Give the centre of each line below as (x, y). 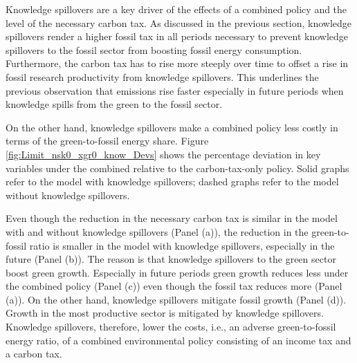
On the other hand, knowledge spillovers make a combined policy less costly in (172, 127)
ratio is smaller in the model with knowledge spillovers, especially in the (182, 245)
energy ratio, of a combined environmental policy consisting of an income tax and (178, 340)
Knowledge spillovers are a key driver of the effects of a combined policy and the (176, 9)
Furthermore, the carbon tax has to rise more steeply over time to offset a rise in (177, 63)
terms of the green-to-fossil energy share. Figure (107, 141)
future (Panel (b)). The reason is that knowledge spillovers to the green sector (171, 259)
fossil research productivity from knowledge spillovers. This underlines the (162, 76)
